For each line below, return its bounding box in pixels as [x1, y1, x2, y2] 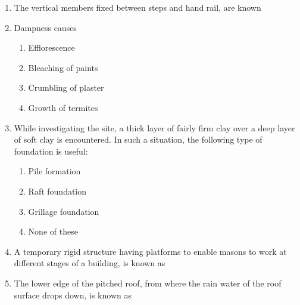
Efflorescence [28, 41, 75, 54]
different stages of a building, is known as [14, 257, 165, 269]
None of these [28, 225, 78, 238]
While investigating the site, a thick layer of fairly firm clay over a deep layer [14, 121, 295, 134]
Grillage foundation [28, 205, 99, 217]
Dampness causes [14, 21, 77, 33]
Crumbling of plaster [28, 81, 104, 94]
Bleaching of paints [28, 61, 98, 73]
